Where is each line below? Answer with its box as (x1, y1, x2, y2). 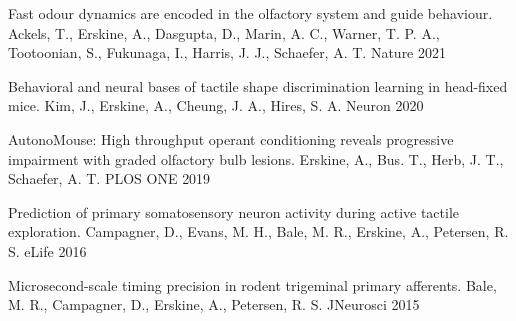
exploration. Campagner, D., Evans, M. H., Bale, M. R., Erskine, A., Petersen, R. (8, 221, 509, 242)
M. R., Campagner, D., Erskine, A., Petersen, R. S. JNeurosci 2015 (8, 294, 420, 315)
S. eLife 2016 (8, 240, 87, 261)
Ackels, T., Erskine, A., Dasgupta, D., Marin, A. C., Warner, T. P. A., (8, 22, 440, 43)
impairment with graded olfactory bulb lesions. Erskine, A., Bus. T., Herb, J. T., (8, 148, 504, 169)
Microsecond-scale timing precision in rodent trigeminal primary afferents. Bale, (8, 274, 497, 295)
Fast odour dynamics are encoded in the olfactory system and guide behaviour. (8, 3, 493, 23)
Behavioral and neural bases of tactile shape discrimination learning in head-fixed (8, 75, 508, 96)
